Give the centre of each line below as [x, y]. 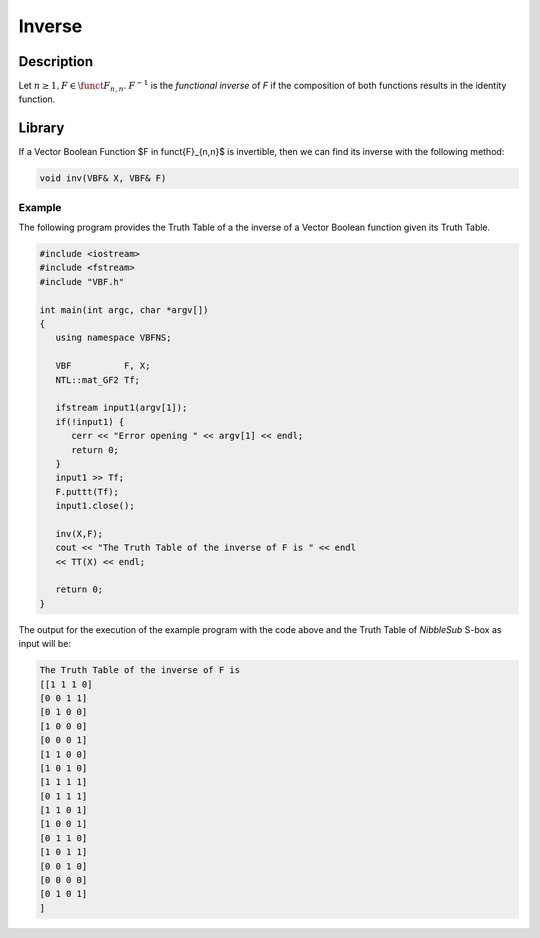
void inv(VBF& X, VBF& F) [103, 178]
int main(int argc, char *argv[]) [124, 309]
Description [56, 61]
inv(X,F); [79, 533]
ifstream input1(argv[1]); [121, 408]
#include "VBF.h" [82, 281]
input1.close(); [95, 506]
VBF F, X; [103, 366]
